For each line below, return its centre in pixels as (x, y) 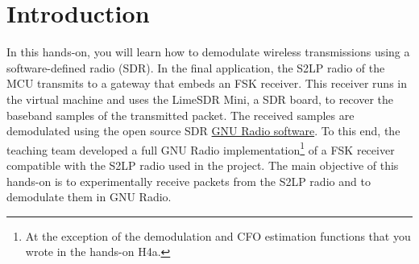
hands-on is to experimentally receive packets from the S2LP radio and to (189, 181)
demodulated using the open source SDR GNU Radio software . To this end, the (203, 131)
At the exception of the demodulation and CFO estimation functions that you (218, 235)
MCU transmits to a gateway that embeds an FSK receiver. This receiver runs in (207, 83)
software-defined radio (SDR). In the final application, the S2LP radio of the (196, 67)
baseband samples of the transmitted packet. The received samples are (180, 115)
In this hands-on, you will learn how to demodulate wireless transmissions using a (208, 52)
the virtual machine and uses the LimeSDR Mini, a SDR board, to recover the (200, 99)
